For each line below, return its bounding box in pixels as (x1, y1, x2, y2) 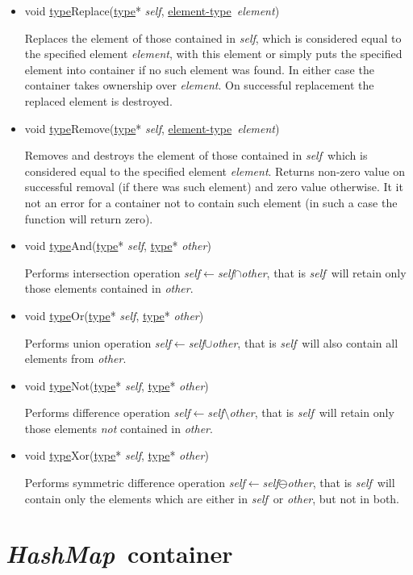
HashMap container (6, 537, 233, 571)
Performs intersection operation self (24, 264, 201, 281)
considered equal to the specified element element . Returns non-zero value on (24, 162, 406, 179)
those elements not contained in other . (24, 419, 213, 436)
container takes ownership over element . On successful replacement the (24, 77, 374, 94)
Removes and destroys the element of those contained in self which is (24, 147, 368, 164)
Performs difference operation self (24, 404, 190, 421)
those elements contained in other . (24, 280, 194, 297)
